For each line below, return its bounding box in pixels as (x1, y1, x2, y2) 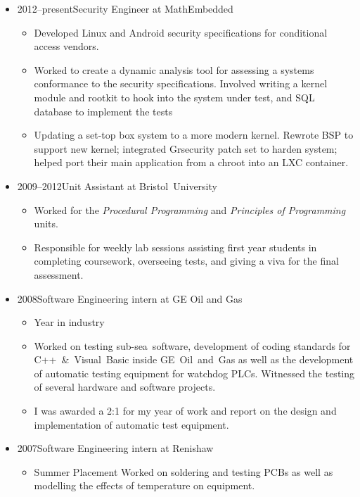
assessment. (34, 267, 84, 282)
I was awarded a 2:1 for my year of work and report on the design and (34, 403, 337, 418)
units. (34, 216, 58, 231)
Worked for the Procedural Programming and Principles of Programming (34, 202, 346, 217)
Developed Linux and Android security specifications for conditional (34, 25, 328, 39)
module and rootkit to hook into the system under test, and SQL (34, 89, 315, 104)
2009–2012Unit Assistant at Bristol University (17, 178, 217, 193)
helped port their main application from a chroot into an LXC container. (34, 155, 349, 170)
